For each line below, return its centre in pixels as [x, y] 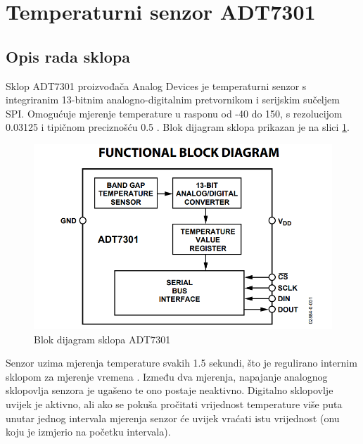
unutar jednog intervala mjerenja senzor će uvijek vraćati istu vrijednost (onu [173, 418]
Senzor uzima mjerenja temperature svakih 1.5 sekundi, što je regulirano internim [181, 363]
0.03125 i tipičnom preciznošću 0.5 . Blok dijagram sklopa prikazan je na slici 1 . [178, 127]
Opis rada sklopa [68, 56]
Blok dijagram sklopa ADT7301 [102, 339]
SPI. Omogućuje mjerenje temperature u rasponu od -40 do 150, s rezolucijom [174, 113]
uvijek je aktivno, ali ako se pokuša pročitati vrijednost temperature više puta [174, 404]
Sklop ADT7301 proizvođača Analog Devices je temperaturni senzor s [156, 85]
